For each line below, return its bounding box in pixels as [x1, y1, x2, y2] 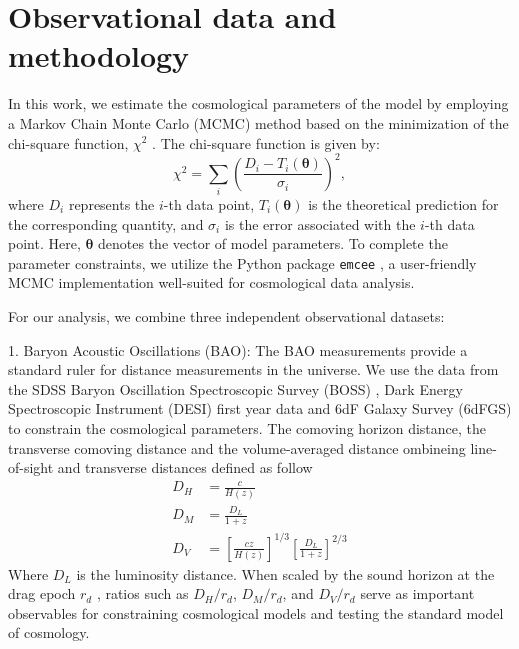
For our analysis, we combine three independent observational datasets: [8, 305, 445, 326]
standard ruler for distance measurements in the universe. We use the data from [8, 359, 499, 380]
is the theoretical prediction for [308, 193, 499, 214]
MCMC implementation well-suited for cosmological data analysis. [8, 272, 415, 293]
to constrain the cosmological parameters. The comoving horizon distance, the [8, 417, 486, 438]
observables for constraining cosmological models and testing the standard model [8, 602, 504, 623]
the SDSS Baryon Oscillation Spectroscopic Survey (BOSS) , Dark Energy [8, 378, 463, 399]
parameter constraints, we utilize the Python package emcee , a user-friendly [8, 252, 477, 273]
